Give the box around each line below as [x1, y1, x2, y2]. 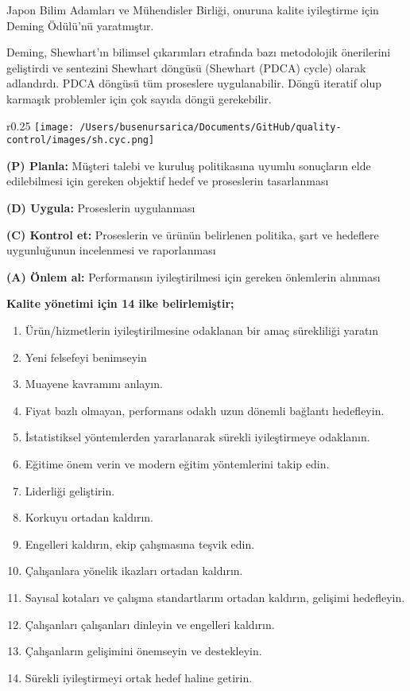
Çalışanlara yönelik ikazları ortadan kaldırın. [25, 562, 243, 579]
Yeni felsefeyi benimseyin [25, 348, 147, 365]
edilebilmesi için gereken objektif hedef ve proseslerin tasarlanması [6, 173, 329, 189]
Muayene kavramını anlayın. [25, 375, 163, 392]
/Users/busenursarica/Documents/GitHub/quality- [79, 121, 342, 133]
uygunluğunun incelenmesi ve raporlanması [6, 242, 216, 258]
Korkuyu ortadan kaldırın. [25, 509, 153, 526]
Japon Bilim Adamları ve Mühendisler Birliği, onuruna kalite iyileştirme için [6, 2, 379, 17]
